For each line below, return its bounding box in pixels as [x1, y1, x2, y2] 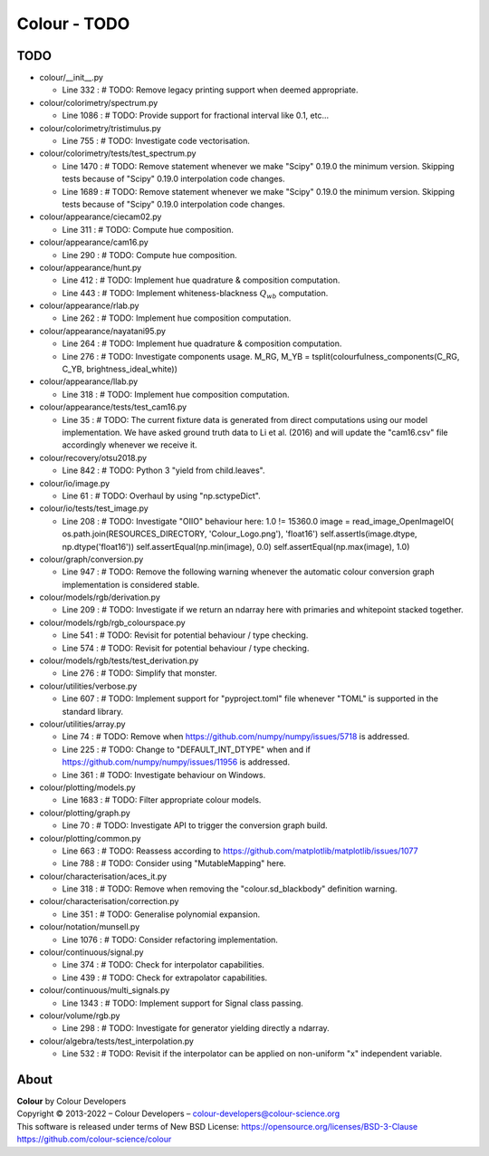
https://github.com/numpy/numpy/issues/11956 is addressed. [62, 756, 290, 767]
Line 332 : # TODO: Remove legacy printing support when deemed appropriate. [62, 84, 359, 95]
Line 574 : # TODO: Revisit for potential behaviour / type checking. [62, 642, 310, 653]
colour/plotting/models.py [39, 782, 136, 793]
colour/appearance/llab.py [39, 376, 139, 387]
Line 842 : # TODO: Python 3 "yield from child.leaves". [62, 465, 266, 476]
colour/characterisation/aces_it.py [39, 871, 168, 881]
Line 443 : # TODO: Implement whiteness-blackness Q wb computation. [62, 287, 329, 301]
